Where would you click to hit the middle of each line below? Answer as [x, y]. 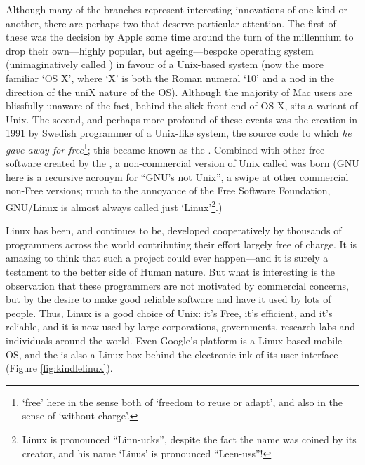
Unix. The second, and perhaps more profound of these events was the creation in [182, 119]
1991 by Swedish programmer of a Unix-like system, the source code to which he [179, 133]
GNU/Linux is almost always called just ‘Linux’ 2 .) [114, 205]
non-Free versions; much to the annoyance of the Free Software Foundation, [168, 190]
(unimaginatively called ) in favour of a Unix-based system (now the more [165, 64]
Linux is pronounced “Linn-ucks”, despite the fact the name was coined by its [189, 439]
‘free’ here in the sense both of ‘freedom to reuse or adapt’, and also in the [182, 402]
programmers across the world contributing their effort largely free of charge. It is [181, 244]
